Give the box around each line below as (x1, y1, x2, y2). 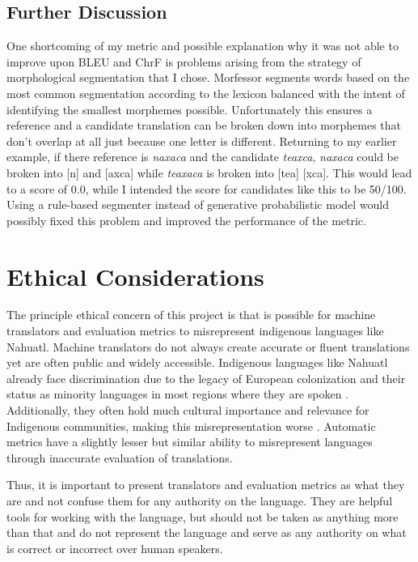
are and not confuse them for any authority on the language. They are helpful (6, 492, 393, 509)
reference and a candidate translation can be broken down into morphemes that (6, 117, 402, 134)
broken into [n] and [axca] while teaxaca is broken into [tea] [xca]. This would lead (6, 164, 412, 181)
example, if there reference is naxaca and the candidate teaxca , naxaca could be (6, 148, 399, 165)
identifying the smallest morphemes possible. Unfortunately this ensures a (6, 100, 373, 117)
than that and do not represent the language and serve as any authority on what (6, 524, 407, 541)
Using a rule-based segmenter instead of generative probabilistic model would (6, 196, 390, 213)
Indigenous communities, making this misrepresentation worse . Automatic (6, 417, 376, 434)
